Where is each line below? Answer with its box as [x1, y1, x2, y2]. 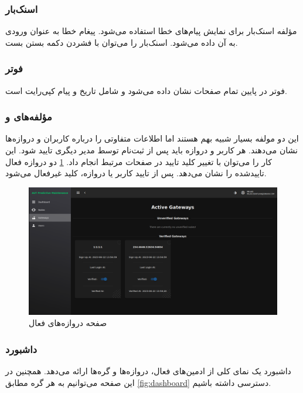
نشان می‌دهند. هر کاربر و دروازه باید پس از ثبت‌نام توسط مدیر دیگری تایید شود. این [5, 144, 298, 156]
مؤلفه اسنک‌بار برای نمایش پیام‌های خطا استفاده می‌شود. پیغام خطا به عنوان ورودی [5, 25, 297, 37]
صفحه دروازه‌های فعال [29, 317, 107, 329]
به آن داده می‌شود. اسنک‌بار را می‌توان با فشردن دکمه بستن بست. [5, 36, 238, 48]
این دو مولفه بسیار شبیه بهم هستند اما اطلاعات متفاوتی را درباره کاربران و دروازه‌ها [5, 132, 299, 145]
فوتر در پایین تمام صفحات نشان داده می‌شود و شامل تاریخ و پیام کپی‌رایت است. [5, 84, 287, 96]
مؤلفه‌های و [5, 109, 52, 124]
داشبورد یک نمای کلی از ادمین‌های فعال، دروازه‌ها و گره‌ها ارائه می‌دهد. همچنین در [5, 365, 291, 377]
